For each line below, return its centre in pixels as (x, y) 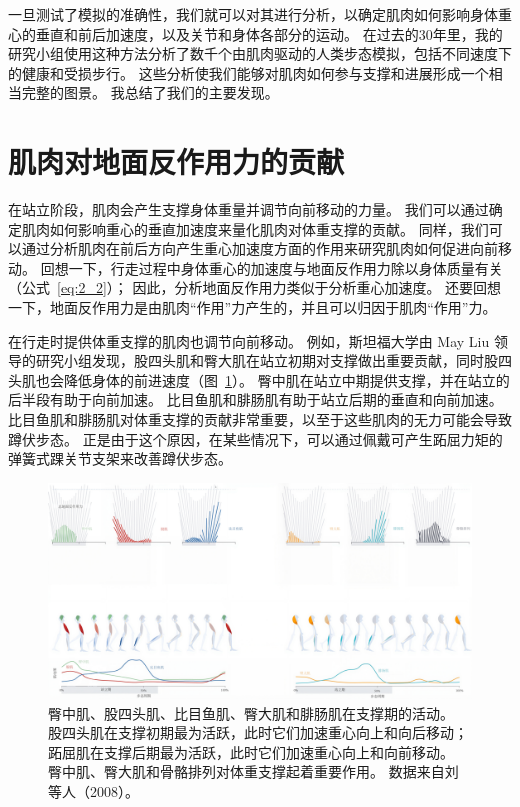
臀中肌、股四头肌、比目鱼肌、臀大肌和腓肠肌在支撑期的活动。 (251, 712)
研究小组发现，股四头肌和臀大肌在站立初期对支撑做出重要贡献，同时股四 (273, 360)
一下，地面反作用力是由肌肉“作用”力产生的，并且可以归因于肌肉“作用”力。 (252, 307)
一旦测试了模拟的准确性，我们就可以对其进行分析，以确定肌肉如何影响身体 (253, 14)
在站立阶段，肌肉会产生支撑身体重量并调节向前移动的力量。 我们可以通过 (248, 209)
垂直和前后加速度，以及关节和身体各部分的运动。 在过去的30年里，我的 (269, 33)
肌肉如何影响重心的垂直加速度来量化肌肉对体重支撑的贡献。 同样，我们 (255, 228)
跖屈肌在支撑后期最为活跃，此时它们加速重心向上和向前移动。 (251, 751)
